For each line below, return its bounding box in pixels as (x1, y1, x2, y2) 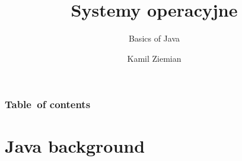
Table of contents (5, 97, 91, 112)
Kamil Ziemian (127, 52, 181, 64)
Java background (5, 134, 145, 158)
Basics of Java (128, 32, 180, 45)
